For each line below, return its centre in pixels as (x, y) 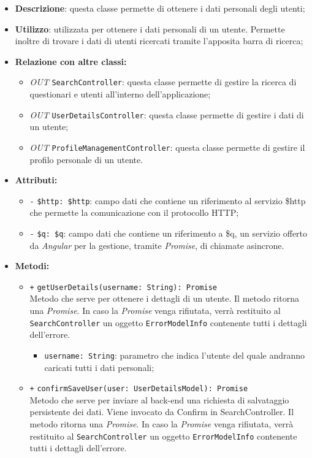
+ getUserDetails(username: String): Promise (123, 287)
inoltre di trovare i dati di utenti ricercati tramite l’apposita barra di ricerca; (159, 41)
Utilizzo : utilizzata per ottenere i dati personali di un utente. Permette (150, 29)
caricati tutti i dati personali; (99, 367)
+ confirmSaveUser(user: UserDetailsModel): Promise (139, 389)
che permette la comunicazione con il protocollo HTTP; (134, 212)
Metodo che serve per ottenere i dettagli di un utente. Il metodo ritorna (164, 298)
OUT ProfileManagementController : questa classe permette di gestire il (167, 147)
